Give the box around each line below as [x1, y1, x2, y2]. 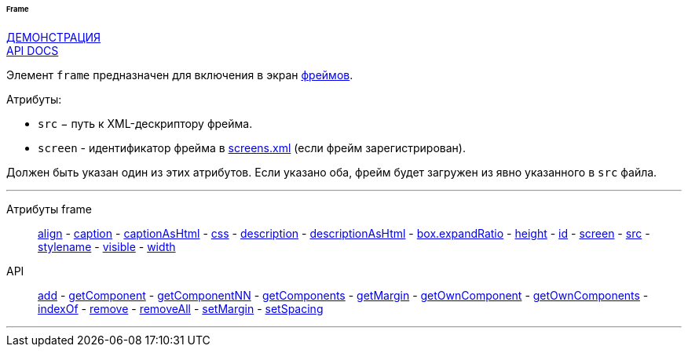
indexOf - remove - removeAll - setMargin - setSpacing [38, 301, 324, 315]
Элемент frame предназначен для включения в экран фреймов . [6, 67, 353, 82]
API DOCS [6, 43, 59, 57]
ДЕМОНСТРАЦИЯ [6, 30, 101, 44]
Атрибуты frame [6, 202, 93, 216]
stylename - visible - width [38, 239, 176, 253]
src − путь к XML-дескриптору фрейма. [38, 116, 253, 130]
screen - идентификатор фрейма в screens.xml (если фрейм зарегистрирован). [38, 140, 466, 155]
